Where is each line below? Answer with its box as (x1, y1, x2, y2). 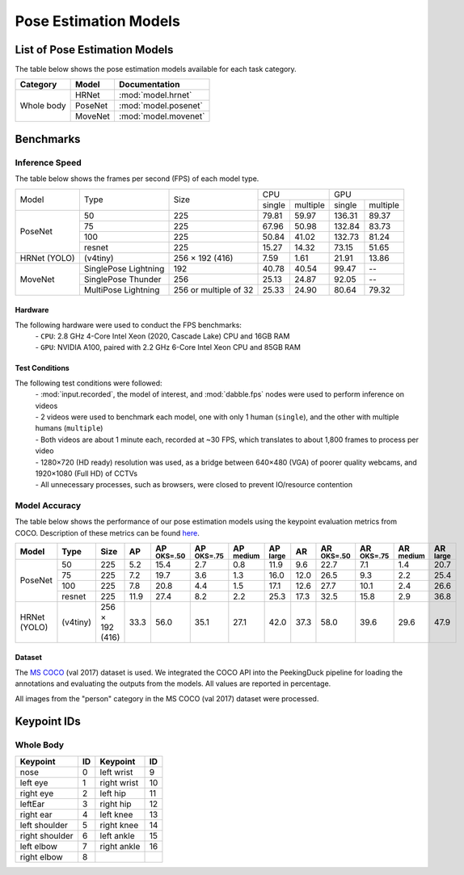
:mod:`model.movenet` (118, 111, 205, 122)
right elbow (19, 851, 64, 862)
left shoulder (19, 819, 69, 831)
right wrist (99, 776, 139, 788)
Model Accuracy (15, 500, 82, 511)
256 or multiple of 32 (173, 284, 254, 295)
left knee (99, 809, 133, 820)
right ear (19, 809, 53, 820)
